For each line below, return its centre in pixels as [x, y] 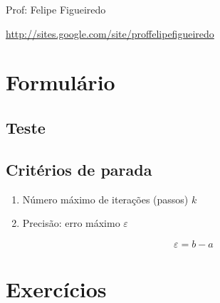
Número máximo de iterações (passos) [105, 199]
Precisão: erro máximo [71, 223]
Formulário [61, 82]
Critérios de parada [79, 169]
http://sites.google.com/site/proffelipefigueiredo [110, 33]
